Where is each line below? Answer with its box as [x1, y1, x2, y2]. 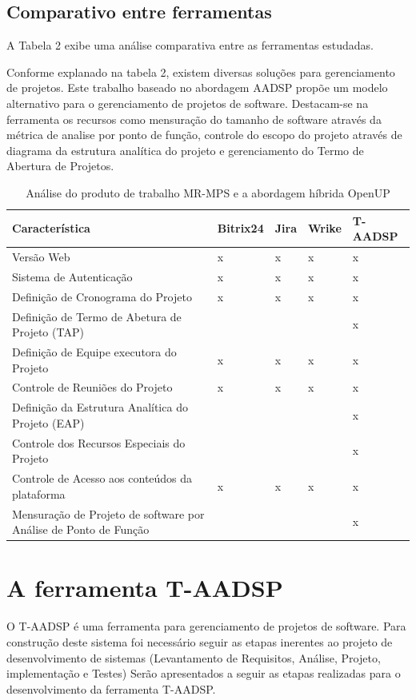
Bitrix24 [217, 220, 264, 237]
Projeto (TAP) [12, 324, 84, 340]
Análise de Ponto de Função [12, 521, 150, 538]
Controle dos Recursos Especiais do [12, 434, 186, 451]
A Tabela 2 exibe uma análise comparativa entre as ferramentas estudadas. [6, 37, 374, 54]
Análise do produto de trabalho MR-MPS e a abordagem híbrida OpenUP [26, 184, 390, 201]
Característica [12, 220, 90, 237]
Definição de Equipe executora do [12, 343, 177, 360]
